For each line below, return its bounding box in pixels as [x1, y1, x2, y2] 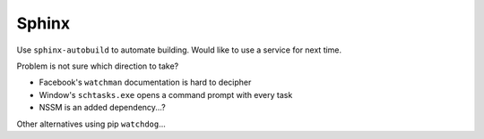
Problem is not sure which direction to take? [16, 61, 179, 71]
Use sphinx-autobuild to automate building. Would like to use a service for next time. [16, 45, 342, 55]
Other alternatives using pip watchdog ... [16, 119, 166, 129]
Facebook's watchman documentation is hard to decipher [39, 77, 252, 88]
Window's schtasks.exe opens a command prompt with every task [39, 89, 293, 100]
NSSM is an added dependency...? [39, 102, 166, 113]
